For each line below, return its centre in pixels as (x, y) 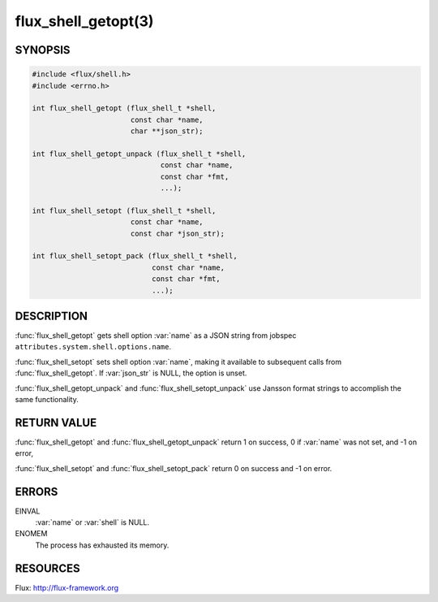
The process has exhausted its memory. (102, 545)
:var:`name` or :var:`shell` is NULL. (92, 522)
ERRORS (36, 492)
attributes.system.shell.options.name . (93, 347)
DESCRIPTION (52, 316)
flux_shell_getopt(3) (84, 21)
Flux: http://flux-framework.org (67, 587)
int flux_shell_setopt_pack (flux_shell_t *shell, (135, 256)
